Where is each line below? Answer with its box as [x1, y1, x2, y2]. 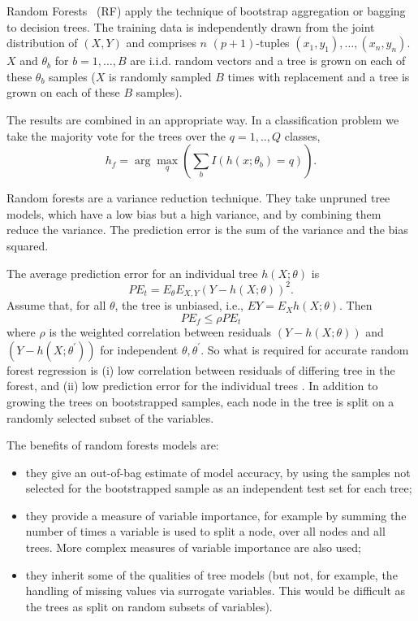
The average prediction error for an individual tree [6, 264, 258, 281]
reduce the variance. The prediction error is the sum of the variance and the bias [6, 221, 408, 238]
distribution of [6, 34, 78, 51]
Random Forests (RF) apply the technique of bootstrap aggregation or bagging [6, 2, 406, 19]
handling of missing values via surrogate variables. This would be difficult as [25, 582, 406, 599]
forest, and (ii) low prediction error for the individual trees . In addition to [6, 377, 378, 394]
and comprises [126, 34, 196, 51]
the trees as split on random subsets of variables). [25, 597, 273, 614]
